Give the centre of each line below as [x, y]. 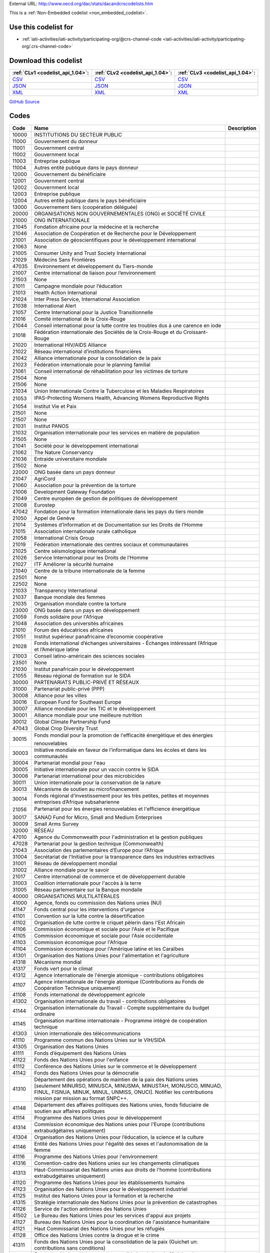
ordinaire [44, 1014]
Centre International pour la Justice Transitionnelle [94, 312]
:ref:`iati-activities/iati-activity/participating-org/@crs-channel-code [92, 39]
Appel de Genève [54, 518]
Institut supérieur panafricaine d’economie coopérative [99, 637]
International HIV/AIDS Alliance [70, 345]
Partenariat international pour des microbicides [89, 776]
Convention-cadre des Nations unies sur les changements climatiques [117, 1163]
